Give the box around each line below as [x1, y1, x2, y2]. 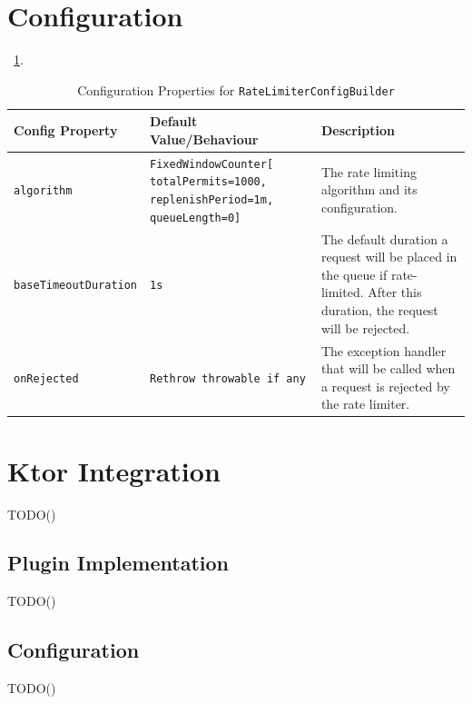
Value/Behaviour [150, 129, 259, 148]
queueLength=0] [150, 211, 241, 224]
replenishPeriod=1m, [150, 193, 274, 207]
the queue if [320, 264, 388, 283]
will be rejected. [320, 318, 410, 337]
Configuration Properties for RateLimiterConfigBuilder [77, 80, 395, 99]
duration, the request [320, 301, 438, 320]
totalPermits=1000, [150, 175, 267, 189]
